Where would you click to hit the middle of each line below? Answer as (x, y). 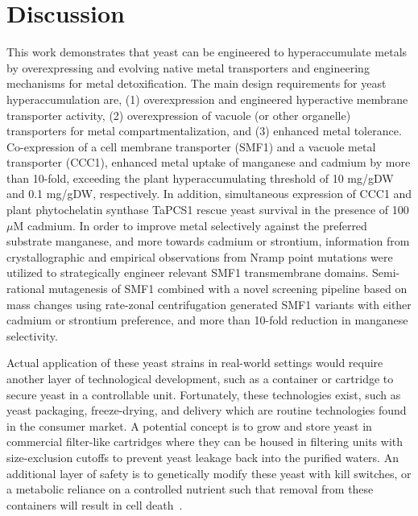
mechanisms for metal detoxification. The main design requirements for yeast (197, 83)
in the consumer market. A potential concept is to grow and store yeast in (189, 425)
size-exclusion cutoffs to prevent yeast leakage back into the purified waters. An (203, 457)
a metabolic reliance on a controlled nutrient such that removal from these (190, 489)
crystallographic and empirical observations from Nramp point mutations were (200, 256)
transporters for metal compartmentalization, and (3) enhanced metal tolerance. (204, 131)
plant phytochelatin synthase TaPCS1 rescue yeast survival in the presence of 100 (208, 210)
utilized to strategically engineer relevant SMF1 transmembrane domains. (188, 272)
